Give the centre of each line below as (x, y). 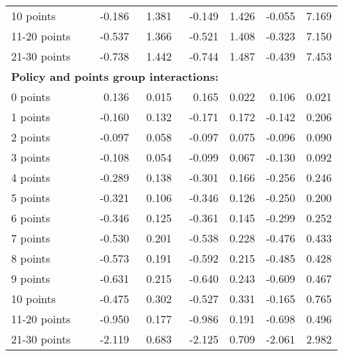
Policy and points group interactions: (115, 76)
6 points (31, 218)
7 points (31, 238)
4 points (31, 177)
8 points (31, 258)
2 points (31, 137)
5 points (31, 198)
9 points (31, 278)
